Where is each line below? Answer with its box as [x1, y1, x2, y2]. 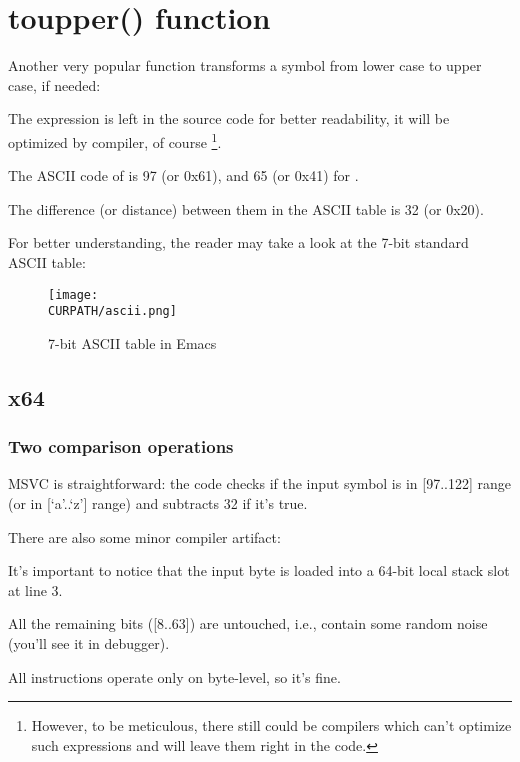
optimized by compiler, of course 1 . [8, 128, 222, 152]
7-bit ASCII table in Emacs [48, 332, 217, 353]
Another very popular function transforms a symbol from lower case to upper [8, 55, 482, 76]
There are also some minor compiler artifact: [8, 526, 281, 547]
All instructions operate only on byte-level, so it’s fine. [8, 666, 341, 687]
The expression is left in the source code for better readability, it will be [8, 108, 450, 129]
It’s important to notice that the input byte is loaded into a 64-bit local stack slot [8, 560, 510, 581]
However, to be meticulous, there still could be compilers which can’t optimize [31, 715, 512, 736]
